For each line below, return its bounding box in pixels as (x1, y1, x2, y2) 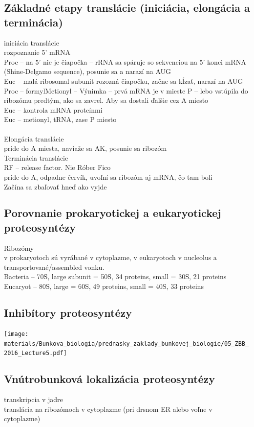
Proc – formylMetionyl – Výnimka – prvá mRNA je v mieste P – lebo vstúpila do (4, 85, 248, 95)
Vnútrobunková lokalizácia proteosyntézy (4, 371, 215, 386)
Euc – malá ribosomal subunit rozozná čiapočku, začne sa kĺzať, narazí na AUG (4, 75, 243, 86)
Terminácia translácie (4, 152, 68, 163)
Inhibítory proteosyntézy (4, 305, 132, 320)
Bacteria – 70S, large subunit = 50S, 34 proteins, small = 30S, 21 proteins (4, 271, 227, 282)
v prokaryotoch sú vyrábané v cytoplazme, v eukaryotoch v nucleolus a (4, 252, 217, 262)
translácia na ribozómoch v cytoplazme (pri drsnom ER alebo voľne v (4, 403, 212, 414)
